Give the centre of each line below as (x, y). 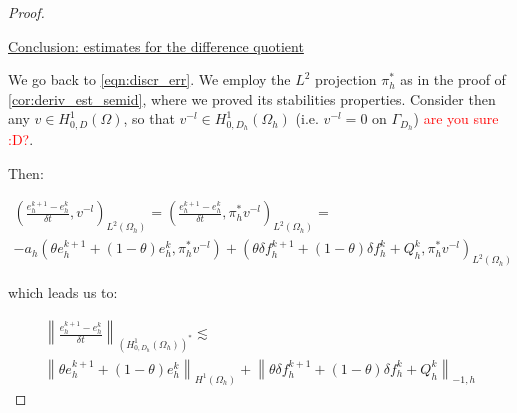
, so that (149, 118)
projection (346, 79)
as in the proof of (453, 79)
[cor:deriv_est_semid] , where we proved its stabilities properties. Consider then (252, 98)
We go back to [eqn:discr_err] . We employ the (149, 79)
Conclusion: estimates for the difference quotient (156, 45)
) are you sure (456, 118)
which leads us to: (63, 292)
